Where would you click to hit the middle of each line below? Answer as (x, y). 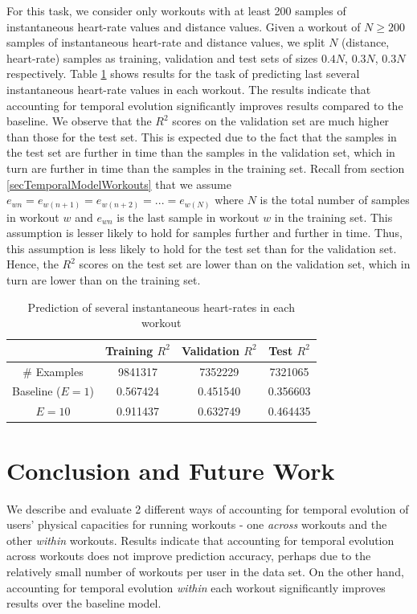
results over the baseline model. (84, 603)
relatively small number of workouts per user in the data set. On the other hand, (205, 571)
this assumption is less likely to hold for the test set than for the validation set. (202, 248)
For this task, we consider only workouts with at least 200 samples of (176, 10)
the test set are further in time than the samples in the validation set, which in (201, 152)
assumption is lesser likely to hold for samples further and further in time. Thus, (204, 233)
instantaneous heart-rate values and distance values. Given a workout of (184, 26)
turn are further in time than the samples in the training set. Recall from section (206, 168)
